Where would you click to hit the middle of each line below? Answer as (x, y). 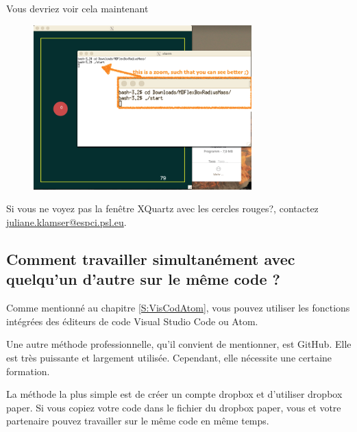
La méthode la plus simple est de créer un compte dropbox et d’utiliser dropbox (174, 394)
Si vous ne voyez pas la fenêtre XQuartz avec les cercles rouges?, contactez (162, 208)
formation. (28, 371)
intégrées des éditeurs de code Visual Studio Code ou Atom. (132, 321)
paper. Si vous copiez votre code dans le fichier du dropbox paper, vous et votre (174, 407)
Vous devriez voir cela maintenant (77, 8)
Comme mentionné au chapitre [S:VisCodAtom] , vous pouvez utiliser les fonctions (178, 308)
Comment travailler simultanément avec (151, 258)
